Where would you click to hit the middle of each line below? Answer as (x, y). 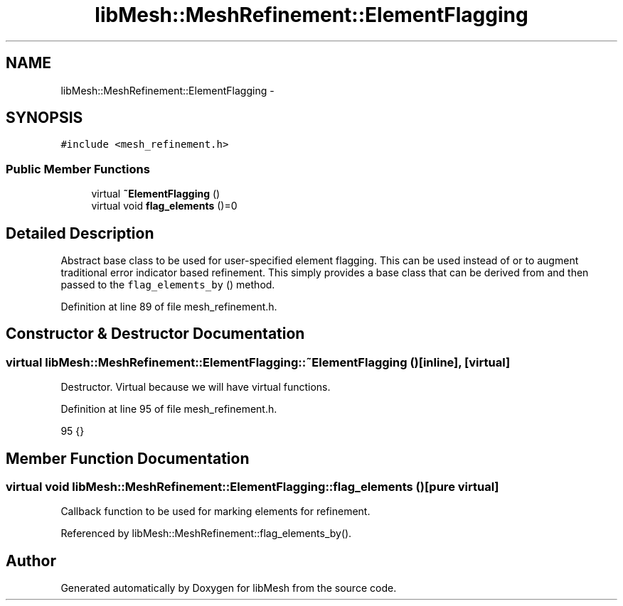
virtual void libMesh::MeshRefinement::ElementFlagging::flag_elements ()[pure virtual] (252, 487)
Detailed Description (80, 233)
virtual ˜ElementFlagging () (156, 194)
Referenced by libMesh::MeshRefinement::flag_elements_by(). (206, 534)
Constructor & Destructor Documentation (155, 334)
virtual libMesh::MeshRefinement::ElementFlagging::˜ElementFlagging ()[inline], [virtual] (258, 362)
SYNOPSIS (44, 118)
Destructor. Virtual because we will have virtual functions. (196, 387)
